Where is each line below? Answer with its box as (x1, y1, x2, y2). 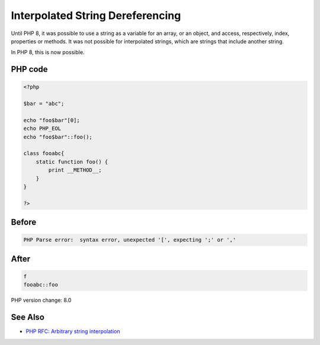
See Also (11, 312, 44, 322)
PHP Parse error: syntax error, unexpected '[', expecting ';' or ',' (23, 236, 236, 243)
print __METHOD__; (48, 167, 102, 173)
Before (11, 217, 37, 227)
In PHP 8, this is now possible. (11, 49, 85, 56)
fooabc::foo (23, 281, 59, 288)
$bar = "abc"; (23, 100, 65, 107)
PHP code (11, 64, 48, 74)
